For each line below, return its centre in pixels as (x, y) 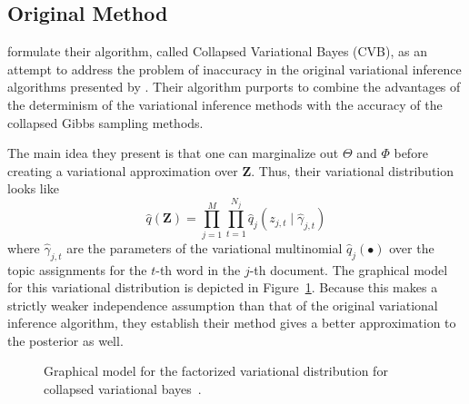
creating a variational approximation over (123, 170)
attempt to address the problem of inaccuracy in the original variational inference (234, 69)
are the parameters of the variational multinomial (205, 247)
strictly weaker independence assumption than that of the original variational (223, 305)
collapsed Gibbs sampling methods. (105, 122)
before (411, 153)
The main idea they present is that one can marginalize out (173, 153)
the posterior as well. (65, 340)
